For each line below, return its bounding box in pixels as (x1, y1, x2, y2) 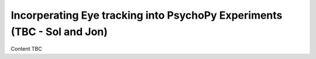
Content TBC (11, 46, 42, 53)
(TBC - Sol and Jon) (11, 25, 108, 38)
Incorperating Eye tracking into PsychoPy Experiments (11, 9, 283, 22)
